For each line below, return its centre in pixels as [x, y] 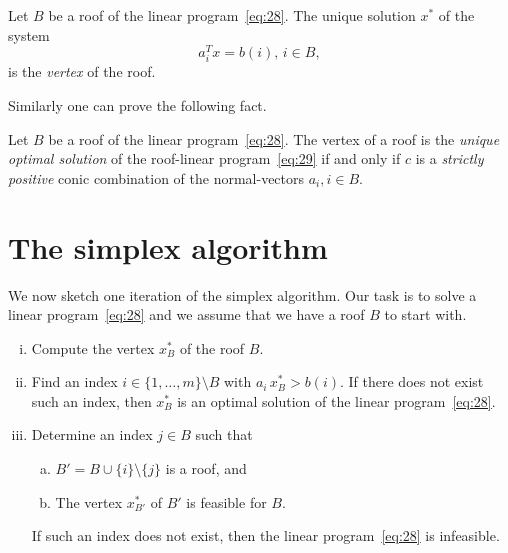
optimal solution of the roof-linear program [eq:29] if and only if [204, 158]
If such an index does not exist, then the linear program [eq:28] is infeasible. [265, 535]
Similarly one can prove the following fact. [137, 105]
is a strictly [449, 158]
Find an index [74, 381]
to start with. [425, 314]
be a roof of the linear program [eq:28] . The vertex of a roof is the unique [274, 138]
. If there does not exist [412, 381]
